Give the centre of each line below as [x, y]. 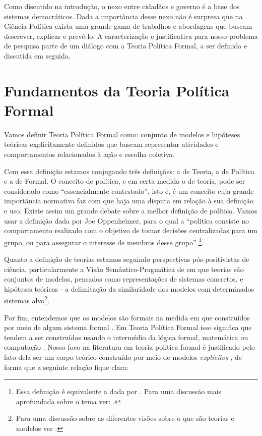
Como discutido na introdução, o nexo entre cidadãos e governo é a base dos [122, 6]
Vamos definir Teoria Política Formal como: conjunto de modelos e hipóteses [122, 134]
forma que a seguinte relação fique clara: [66, 367]
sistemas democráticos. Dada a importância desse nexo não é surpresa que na [123, 16]
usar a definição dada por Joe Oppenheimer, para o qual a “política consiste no [126, 220]
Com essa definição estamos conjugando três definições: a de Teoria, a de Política [129, 171]
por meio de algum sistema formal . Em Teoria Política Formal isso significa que [128, 327]
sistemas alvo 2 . [27, 300]
